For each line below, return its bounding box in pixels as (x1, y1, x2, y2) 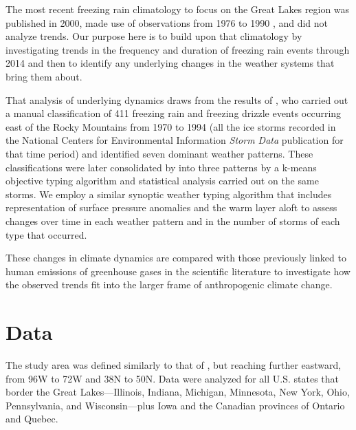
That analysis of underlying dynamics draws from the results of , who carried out (5, 92, 348, 107)
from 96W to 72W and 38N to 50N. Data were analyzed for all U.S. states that (5, 371, 340, 385)
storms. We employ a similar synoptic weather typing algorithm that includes (5, 186, 332, 201)
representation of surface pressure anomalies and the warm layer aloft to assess (5, 200, 337, 215)
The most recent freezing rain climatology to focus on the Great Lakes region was (5, 2, 350, 16)
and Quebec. (5, 411, 58, 426)
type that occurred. (5, 227, 87, 241)
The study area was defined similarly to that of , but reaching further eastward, (5, 358, 342, 372)
